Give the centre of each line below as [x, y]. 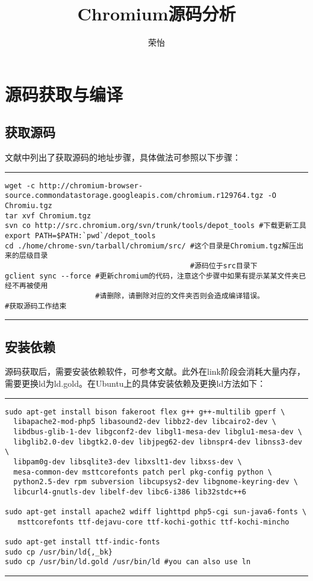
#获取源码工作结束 [36, 306]
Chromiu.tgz [29, 206]
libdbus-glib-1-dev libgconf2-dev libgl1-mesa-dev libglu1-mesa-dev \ [158, 432]
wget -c [20, 186]
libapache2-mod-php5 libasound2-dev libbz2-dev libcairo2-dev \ [145, 422]
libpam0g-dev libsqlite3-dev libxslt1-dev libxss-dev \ [128, 462]
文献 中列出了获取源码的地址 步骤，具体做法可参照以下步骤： [123, 157]
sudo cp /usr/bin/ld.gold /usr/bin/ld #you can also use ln [128, 562]
